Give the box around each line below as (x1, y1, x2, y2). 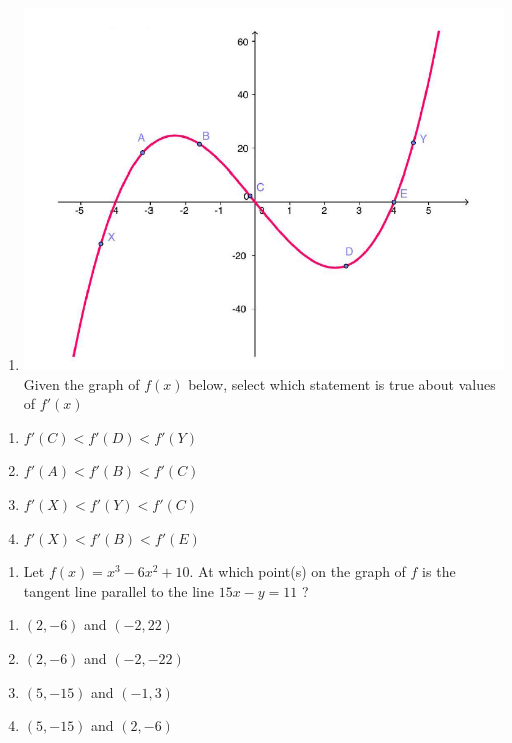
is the (422, 561, 456, 582)
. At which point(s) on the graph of (189, 561, 406, 582)
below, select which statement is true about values (188, 373, 496, 394)
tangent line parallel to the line (23, 580, 215, 601)
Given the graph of (23, 373, 140, 394)
